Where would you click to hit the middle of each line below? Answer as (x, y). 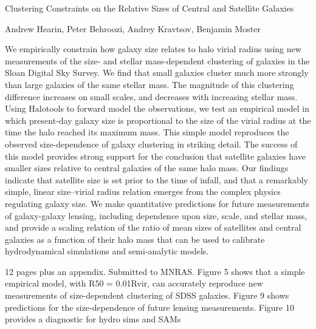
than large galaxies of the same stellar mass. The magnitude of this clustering (149, 84)
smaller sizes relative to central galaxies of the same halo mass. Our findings (147, 168)
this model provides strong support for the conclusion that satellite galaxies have (155, 156)
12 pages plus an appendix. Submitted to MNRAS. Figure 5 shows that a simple (155, 271)
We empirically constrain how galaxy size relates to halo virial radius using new (153, 49)
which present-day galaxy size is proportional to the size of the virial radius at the (158, 120)
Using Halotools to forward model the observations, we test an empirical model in (157, 108)
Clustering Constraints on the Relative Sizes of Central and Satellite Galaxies (149, 8)
